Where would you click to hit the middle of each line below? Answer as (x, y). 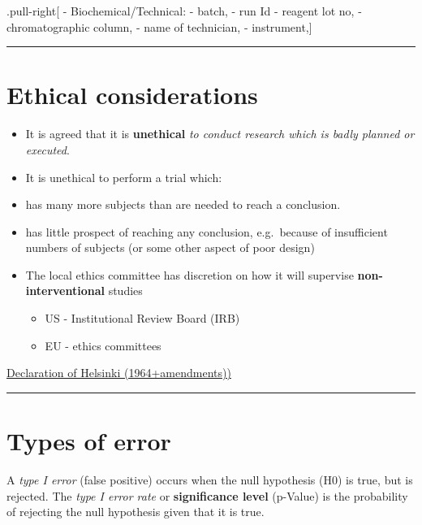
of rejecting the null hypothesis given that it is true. (136, 512)
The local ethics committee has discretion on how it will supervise (189, 274)
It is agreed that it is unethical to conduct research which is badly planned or (220, 134)
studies (125, 291)
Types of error (89, 441)
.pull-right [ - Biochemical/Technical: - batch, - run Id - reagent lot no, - (184, 11)
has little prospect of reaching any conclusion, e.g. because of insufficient (207, 231)
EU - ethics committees (103, 345)
